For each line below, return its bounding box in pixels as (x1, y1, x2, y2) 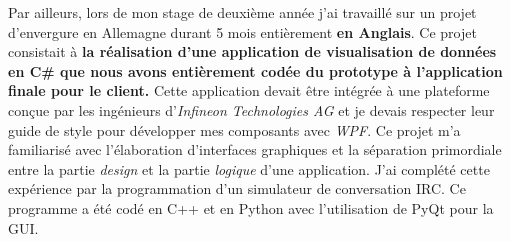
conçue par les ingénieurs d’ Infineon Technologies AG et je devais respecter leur (8, 99, 495, 120)
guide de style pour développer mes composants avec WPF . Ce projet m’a (8, 119, 461, 140)
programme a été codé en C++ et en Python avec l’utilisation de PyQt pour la (8, 197, 494, 218)
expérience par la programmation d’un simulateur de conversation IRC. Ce (8, 178, 466, 199)
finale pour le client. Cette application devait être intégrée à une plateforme (8, 80, 490, 101)
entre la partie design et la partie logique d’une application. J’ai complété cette (8, 158, 490, 179)
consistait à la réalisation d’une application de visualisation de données (8, 41, 497, 62)
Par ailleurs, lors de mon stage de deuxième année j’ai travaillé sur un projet (8, 2, 477, 22)
